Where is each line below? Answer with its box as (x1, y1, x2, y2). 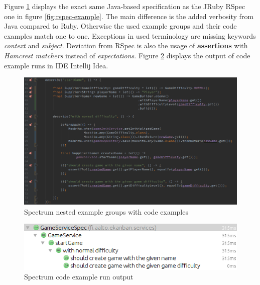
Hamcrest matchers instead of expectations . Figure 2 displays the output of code (4, 50, 250, 60)
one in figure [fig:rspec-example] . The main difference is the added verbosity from (4, 11, 254, 21)
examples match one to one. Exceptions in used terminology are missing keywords (4, 30, 256, 41)
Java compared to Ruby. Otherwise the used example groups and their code (4, 21, 237, 31)
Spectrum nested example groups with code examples (24, 206, 188, 217)
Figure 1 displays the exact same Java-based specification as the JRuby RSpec (4, 1, 245, 11)
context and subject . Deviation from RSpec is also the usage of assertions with (4, 40, 248, 51)
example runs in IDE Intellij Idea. (4, 60, 108, 70)
